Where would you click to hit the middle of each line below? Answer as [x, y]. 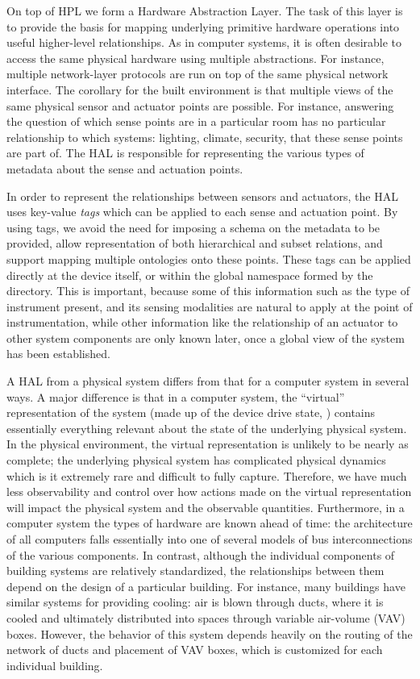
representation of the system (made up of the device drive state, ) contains [191, 412]
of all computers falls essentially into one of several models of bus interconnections [210, 539]
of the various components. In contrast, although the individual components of [201, 554]
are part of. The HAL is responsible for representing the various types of [185, 153]
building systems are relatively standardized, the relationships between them [195, 571]
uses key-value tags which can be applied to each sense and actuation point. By [202, 212]
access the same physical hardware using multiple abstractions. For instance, [195, 58]
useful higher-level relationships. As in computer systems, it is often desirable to [204, 42]
